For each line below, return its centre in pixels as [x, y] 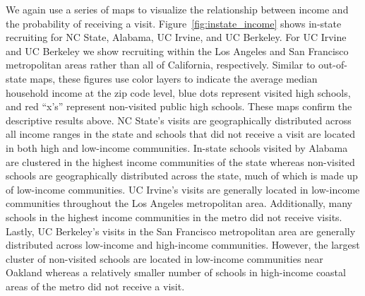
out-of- [333, 65]
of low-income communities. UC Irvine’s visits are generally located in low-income [183, 189]
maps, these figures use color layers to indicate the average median [174, 78]
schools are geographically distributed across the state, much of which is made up [182, 176]
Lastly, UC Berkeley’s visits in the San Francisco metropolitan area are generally [181, 231]
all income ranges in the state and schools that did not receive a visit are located [181, 134]
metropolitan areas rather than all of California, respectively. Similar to [161, 65]
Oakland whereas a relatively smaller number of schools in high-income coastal [176, 272]
